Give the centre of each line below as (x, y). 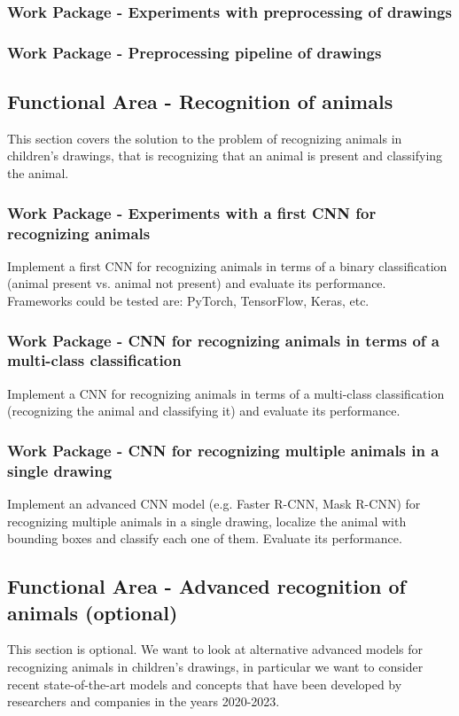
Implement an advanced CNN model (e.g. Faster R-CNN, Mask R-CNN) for (214, 504)
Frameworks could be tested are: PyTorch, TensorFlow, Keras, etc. (188, 300)
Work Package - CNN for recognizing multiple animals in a (223, 450)
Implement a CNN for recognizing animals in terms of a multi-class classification (226, 393)
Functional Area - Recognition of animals (200, 101)
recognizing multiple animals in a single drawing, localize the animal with (207, 521)
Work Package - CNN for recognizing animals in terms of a (223, 340)
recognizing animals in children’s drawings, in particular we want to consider (215, 667)
